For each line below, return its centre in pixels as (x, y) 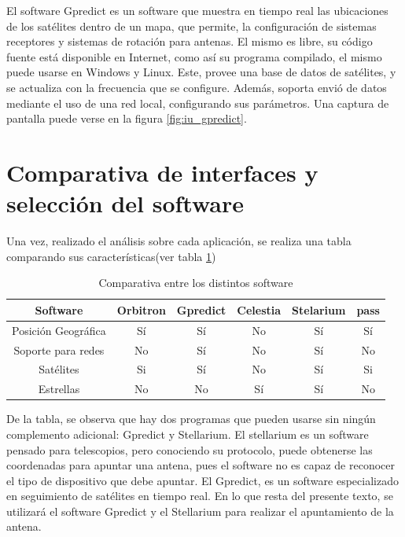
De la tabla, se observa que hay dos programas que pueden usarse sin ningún (191, 419)
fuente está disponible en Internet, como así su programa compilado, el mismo (194, 56)
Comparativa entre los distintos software (196, 283)
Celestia (259, 309)
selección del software (125, 203)
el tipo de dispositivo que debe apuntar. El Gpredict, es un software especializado (202, 480)
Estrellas (59, 389)
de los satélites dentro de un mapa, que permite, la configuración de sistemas (191, 26)
